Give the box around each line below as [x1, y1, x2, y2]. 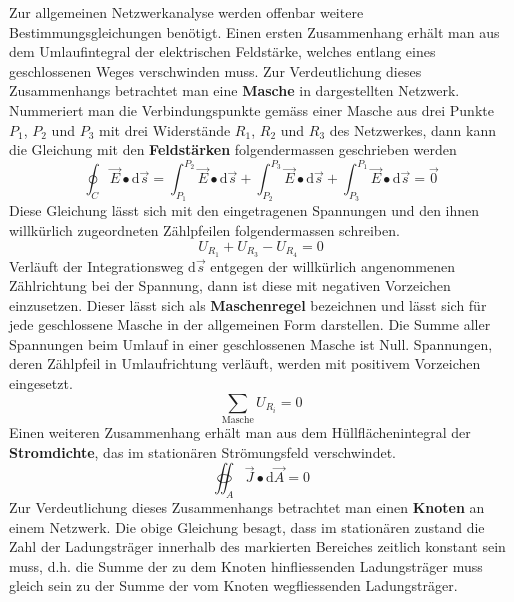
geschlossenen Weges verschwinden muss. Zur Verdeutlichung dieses [9, 60, 422, 81]
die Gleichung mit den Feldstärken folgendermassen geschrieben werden [9, 139, 457, 160]
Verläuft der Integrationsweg [9, 255, 184, 276]
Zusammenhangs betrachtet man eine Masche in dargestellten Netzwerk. [9, 80, 460, 101]
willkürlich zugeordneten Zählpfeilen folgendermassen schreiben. [9, 220, 400, 241]
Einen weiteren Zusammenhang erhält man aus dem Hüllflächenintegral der [9, 421, 471, 442]
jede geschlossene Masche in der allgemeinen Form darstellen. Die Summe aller [9, 314, 491, 335]
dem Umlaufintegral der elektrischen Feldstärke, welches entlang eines [9, 41, 436, 62]
